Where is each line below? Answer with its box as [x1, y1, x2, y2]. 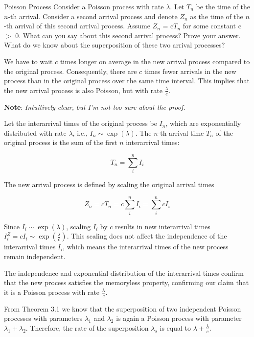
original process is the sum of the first [4, 137, 117, 147]
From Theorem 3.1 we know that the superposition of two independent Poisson [4, 303, 241, 313]
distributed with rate [4, 127, 67, 138]
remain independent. [4, 251, 66, 261]
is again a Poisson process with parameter [116, 313, 242, 323]
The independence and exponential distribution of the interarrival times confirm [4, 267, 244, 278]
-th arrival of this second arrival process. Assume [4, 21, 150, 31]
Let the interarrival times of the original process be [4, 118, 157, 128]
